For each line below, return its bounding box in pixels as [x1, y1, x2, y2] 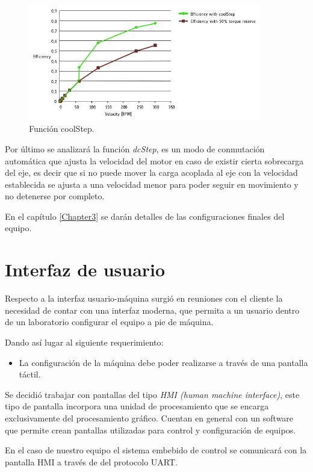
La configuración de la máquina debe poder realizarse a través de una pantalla [19, 356, 308, 368]
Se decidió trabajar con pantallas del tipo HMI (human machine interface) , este [5, 388, 300, 400]
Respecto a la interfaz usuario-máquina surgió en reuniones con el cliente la [5, 292, 283, 305]
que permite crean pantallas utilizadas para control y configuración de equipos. [5, 423, 296, 436]
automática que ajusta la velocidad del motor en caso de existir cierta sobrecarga [5, 154, 304, 167]
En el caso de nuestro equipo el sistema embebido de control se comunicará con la [5, 444, 307, 456]
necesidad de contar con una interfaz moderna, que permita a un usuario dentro [5, 303, 300, 316]
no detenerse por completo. [5, 190, 105, 202]
